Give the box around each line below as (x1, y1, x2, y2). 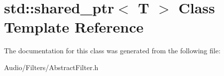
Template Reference (4, 17, 144, 37)
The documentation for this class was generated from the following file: (4, 45, 221, 56)
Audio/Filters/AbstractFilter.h (4, 62, 99, 72)
